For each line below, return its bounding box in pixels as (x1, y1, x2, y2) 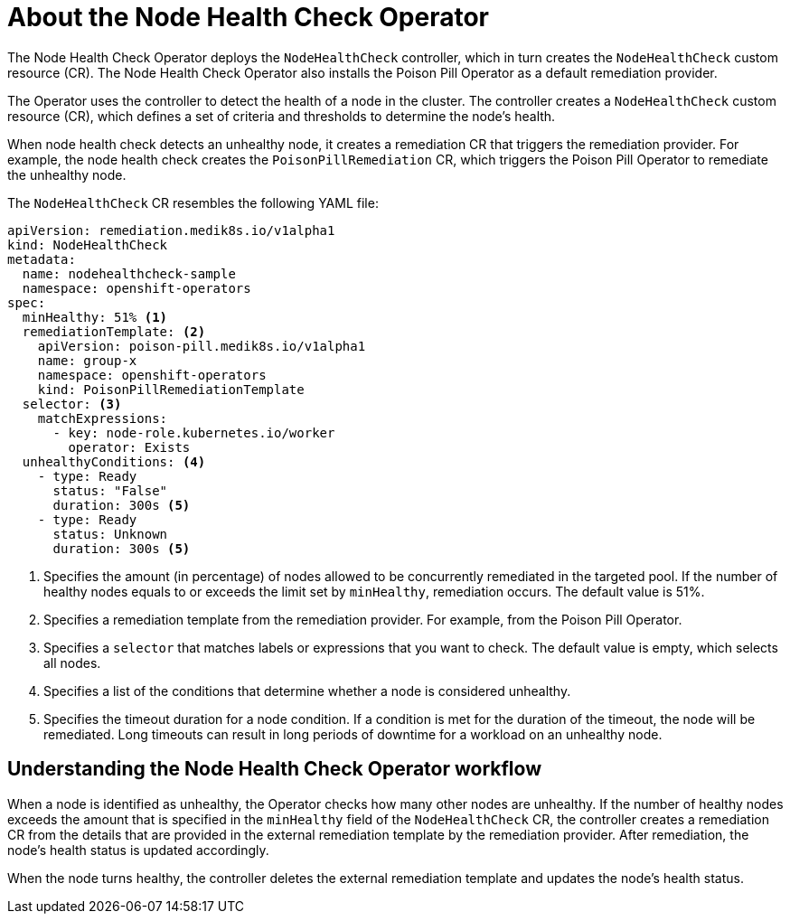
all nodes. (43, 654, 101, 671)
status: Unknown (52, 526, 168, 541)
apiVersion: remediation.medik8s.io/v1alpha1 (7, 222, 335, 238)
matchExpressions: (37, 410, 168, 426)
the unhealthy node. (7, 166, 127, 183)
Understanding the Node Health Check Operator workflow (7, 757, 541, 781)
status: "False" (52, 483, 168, 498)
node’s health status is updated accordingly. (7, 841, 269, 858)
